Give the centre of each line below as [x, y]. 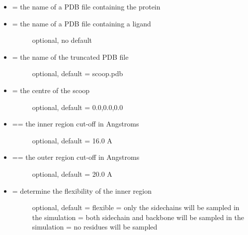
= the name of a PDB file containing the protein [86, 6]
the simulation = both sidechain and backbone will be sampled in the [138, 217]
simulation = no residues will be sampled [95, 227]
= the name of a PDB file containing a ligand [82, 23]
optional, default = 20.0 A [72, 174]
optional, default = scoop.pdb [78, 73]
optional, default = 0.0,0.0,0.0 [78, 107]
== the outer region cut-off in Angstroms [76, 157]
